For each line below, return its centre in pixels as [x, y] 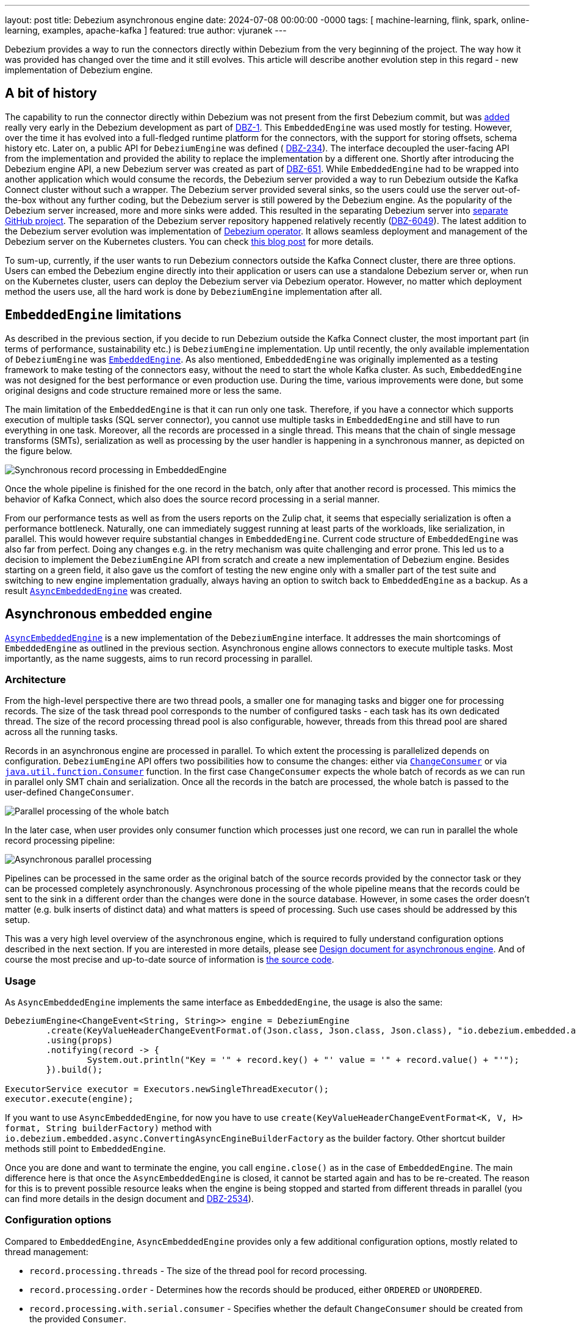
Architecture [36, 679]
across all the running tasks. [61, 732]
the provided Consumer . [78, 1319]
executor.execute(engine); [69, 1099]
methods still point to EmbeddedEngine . [85, 1149]
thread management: [47, 1251]
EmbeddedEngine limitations [93, 315]
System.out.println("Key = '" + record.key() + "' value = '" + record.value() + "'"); [303, 1060]
